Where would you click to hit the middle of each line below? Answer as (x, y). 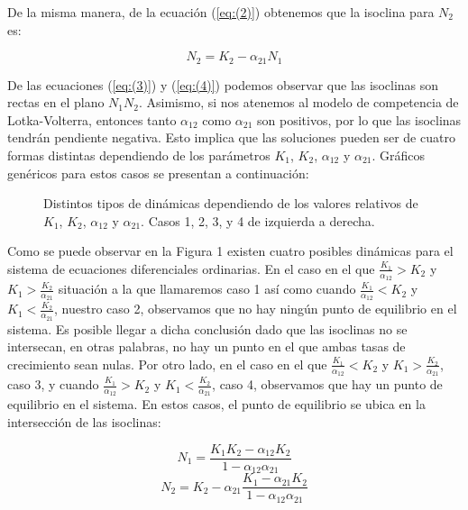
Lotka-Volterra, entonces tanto (92, 119)
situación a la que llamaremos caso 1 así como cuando (207, 289)
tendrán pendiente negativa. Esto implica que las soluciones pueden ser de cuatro (231, 137)
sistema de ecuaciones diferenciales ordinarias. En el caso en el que (191, 268)
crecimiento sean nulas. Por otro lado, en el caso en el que (167, 364)
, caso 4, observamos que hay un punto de (327, 384)
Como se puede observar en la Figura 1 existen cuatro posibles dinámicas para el (230, 251)
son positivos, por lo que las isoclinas (359, 119)
